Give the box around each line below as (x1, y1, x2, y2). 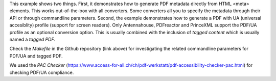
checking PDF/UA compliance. (9, 69, 74, 75)
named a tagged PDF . (9, 36, 56, 42)
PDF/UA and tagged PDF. (9, 52, 63, 59)
